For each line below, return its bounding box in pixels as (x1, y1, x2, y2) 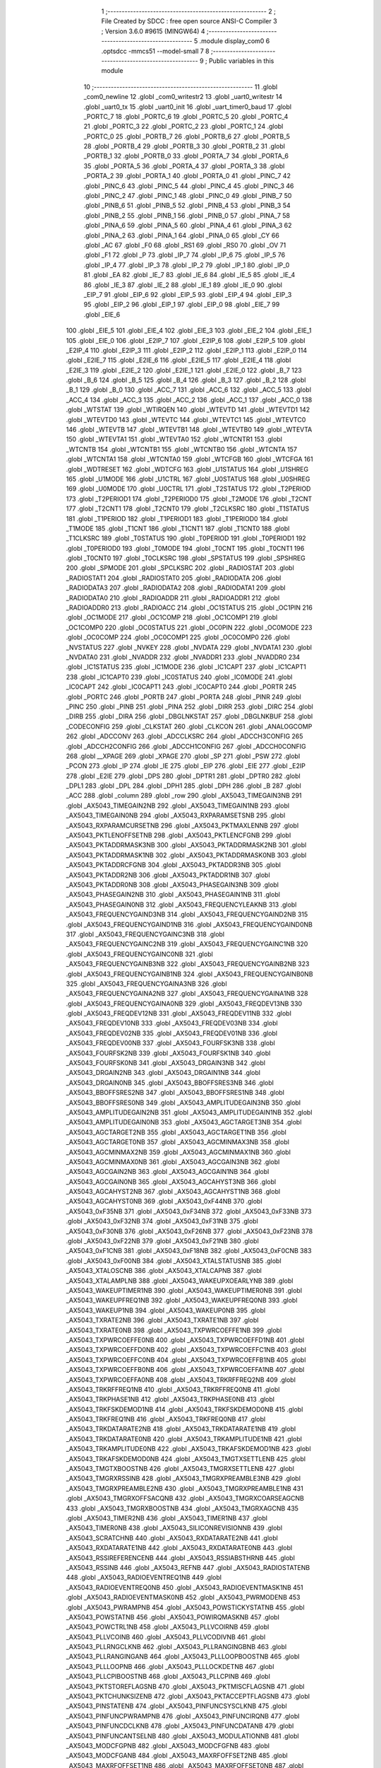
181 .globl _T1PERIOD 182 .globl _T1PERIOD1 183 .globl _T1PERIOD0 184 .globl (66, 514, 289, 523)
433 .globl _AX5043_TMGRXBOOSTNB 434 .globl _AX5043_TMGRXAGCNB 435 (66, 1504, 299, 1513)
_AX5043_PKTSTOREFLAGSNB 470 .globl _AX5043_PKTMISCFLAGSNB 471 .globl (66, 1682, 305, 1690)
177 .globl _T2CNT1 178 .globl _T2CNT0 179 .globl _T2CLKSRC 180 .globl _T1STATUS (66, 504, 310, 513)
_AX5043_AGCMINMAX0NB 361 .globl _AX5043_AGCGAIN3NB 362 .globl (66, 1157, 280, 1166)
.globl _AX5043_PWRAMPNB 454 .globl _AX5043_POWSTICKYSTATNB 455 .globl (66, 1603, 305, 1612)
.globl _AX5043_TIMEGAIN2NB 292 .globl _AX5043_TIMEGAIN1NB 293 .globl (66, 801, 289, 810)
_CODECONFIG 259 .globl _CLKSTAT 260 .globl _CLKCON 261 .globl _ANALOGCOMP (66, 722, 313, 731)
